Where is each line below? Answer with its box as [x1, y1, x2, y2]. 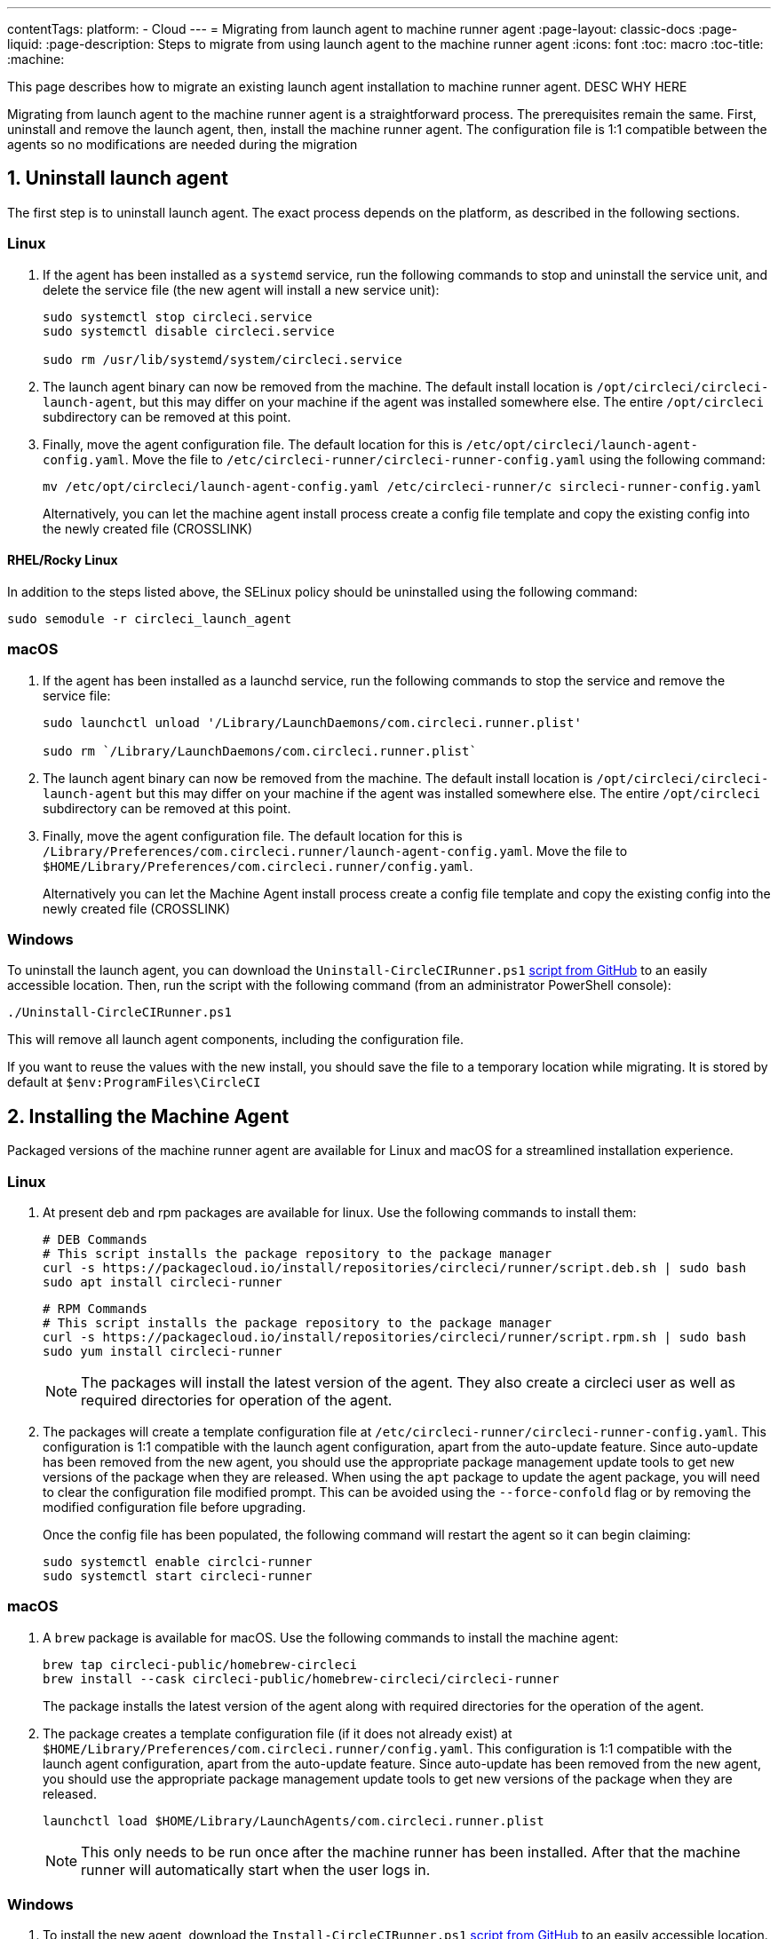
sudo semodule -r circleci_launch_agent [7, 611, 292, 626]
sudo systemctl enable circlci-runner [43, 1554, 313, 1569]
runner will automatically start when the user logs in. [81, 1860, 431, 1879]
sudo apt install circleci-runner [43, 1274, 282, 1289]
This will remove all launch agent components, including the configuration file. [7, 1032, 464, 1048]
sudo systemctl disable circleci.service [43, 323, 335, 338]
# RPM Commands [43, 1301, 148, 1316]
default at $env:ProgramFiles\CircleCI [7, 1074, 261, 1090]
